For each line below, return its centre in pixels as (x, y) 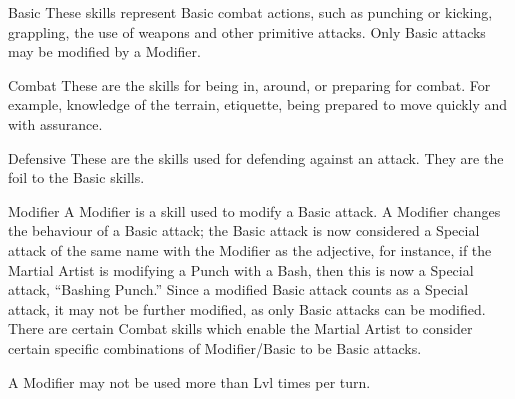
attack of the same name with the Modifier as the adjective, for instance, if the (250, 249)
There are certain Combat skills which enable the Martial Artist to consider (240, 328)
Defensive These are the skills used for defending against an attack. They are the (256, 157)
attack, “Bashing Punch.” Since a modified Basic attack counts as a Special (238, 289)
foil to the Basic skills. (76, 177)
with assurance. (55, 123)
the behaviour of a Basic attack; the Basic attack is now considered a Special (244, 230)
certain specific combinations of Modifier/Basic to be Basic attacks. (215, 347)
